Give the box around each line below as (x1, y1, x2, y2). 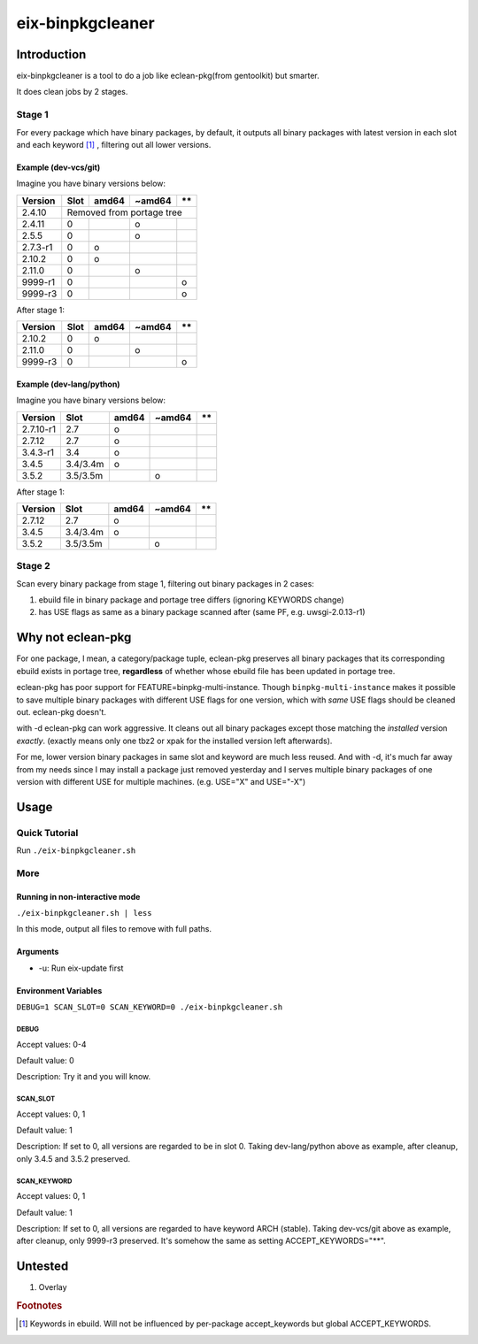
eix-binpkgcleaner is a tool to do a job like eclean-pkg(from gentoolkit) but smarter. (16, 71, 320, 81)
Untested (16, 1259, 69, 1274)
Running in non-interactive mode (16, 891, 141, 902)
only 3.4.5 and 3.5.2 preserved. (16, 1153, 131, 1164)
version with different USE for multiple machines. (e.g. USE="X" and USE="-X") (16, 776, 306, 787)
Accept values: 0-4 (16, 1039, 88, 1049)
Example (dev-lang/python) (16, 379, 120, 389)
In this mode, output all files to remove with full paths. (16, 924, 212, 934)
